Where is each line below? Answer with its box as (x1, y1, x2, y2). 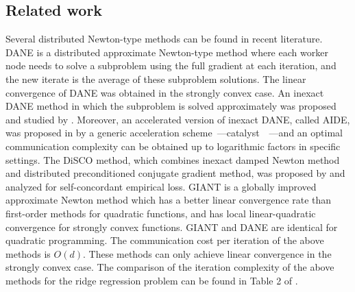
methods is (5, 246, 51, 260)
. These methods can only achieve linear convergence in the (82, 246, 332, 260)
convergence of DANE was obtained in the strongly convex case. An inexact (5, 85, 324, 99)
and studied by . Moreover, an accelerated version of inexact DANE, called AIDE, (5, 112, 350, 126)
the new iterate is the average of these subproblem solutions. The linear (5, 71, 306, 86)
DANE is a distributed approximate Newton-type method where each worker (5, 45, 328, 59)
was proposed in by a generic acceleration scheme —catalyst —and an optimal (5, 125, 343, 140)
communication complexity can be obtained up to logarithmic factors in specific (5, 138, 341, 153)
